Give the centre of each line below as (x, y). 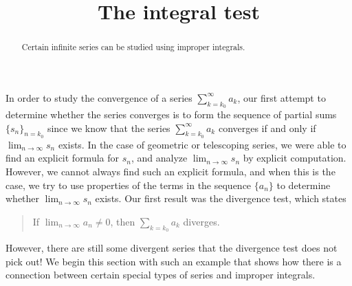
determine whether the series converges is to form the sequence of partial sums (171, 114)
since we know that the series (109, 128)
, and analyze (159, 158)
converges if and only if (267, 128)
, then (123, 221)
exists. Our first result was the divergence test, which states (221, 198)
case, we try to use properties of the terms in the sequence (129, 185)
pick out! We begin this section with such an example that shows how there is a (174, 261)
